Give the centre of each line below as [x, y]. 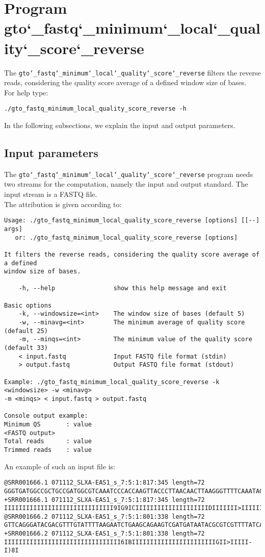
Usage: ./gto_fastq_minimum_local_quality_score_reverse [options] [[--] [132, 221]
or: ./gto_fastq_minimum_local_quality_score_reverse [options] [126, 237]
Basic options [28, 305]
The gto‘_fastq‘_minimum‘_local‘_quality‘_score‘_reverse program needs [129, 174]
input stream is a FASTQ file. [51, 194]
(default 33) [26, 348]
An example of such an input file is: [60, 466]
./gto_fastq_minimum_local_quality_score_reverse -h [95, 109]
